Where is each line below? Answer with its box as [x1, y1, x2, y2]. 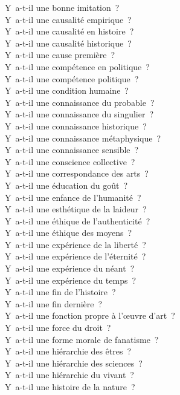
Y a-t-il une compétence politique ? [5, 72, 139, 85]
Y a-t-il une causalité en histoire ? [5, 25, 134, 38]
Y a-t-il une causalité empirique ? [5, 13, 132, 25]
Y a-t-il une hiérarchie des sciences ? [5, 356, 143, 369]
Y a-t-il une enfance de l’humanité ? [5, 191, 141, 203]
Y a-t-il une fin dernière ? [5, 297, 103, 310]
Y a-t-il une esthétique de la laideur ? [5, 203, 147, 215]
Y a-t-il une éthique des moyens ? [5, 226, 132, 239]
